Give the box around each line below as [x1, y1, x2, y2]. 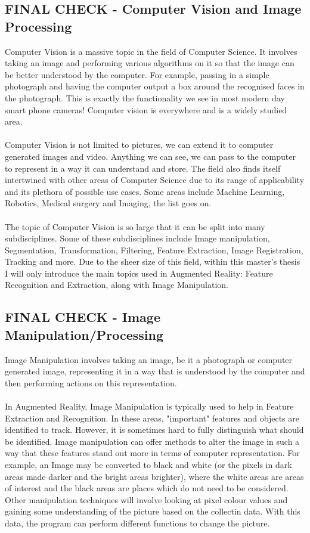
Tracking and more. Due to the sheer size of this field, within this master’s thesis [5, 255, 300, 268]
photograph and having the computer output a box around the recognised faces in [5, 80, 305, 92]
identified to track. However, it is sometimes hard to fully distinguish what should [5, 423, 304, 436]
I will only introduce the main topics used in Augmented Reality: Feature [5, 266, 273, 279]
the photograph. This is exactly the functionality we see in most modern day [5, 91, 285, 104]
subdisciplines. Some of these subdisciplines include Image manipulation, [5, 232, 270, 244]
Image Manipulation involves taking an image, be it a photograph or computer [5, 353, 293, 365]
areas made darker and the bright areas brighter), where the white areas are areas [5, 470, 304, 482]
